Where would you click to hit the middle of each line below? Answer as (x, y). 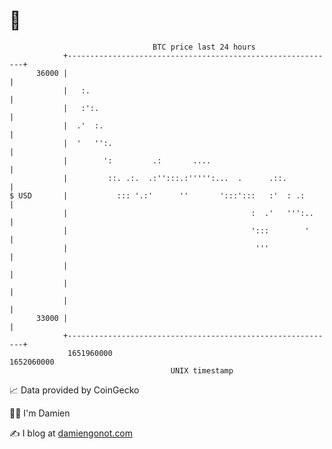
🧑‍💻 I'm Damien (40, 413)
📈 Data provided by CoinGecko (74, 390)
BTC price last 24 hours (204, 47)
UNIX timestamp (202, 370)
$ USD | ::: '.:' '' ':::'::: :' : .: (157, 195)
